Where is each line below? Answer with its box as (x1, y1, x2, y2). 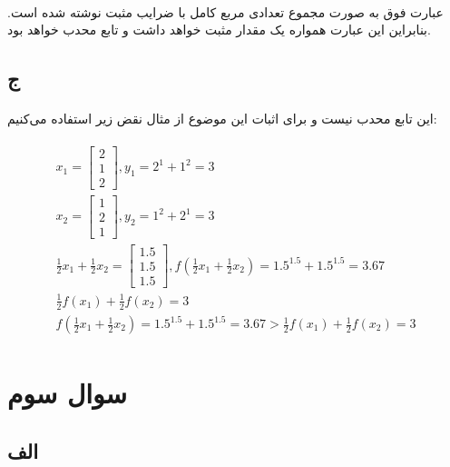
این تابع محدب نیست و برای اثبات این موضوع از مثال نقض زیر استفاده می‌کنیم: (7, 109, 437, 128)
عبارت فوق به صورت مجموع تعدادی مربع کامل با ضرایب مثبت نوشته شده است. (7, 2, 444, 21)
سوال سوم (7, 374, 128, 412)
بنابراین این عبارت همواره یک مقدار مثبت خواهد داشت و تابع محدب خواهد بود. (7, 20, 431, 39)
